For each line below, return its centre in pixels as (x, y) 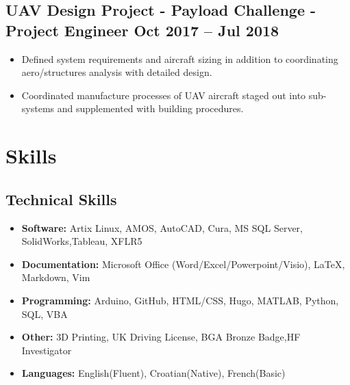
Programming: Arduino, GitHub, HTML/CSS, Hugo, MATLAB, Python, (180, 300)
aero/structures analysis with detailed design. (117, 72)
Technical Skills (61, 199)
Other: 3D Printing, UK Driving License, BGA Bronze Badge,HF (161, 337)
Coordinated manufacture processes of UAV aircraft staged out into (164, 95)
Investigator (47, 350)
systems (38, 108)
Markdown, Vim (56, 277)
